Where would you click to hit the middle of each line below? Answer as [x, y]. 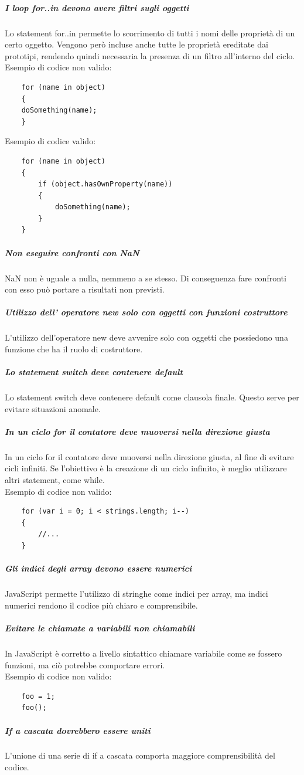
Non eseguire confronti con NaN [72, 252]
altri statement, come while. [55, 480]
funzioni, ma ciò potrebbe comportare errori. [85, 664]
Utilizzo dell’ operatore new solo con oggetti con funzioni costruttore [146, 312]
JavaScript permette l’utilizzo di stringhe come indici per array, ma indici [136, 594]
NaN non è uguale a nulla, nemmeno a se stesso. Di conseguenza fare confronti [146, 278]
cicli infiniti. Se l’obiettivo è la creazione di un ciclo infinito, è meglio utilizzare [146, 468]
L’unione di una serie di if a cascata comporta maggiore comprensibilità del [140, 755]
